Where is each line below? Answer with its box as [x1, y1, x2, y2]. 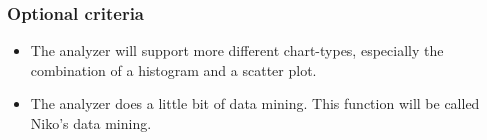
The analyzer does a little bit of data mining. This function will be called [30, 93, 480, 114]
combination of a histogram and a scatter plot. [30, 59, 317, 80]
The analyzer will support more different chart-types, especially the [30, 40, 444, 61]
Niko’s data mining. [30, 113, 152, 133]
